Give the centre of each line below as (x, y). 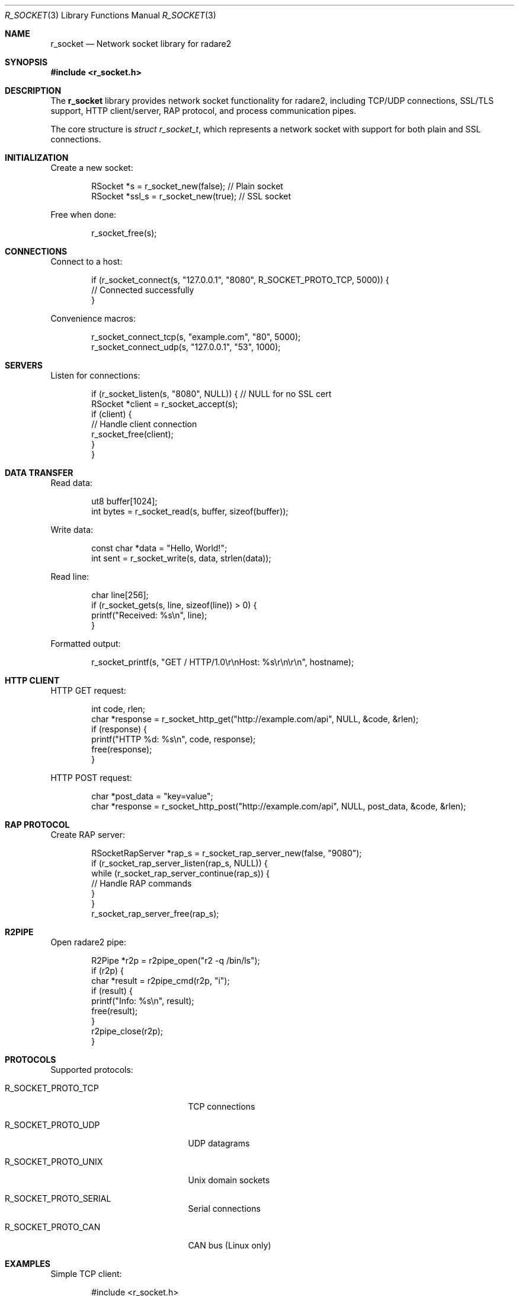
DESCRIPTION (33, 90)
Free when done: (84, 215)
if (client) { (112, 414)
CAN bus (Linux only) (230, 1245)
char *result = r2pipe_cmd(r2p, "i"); (161, 981)
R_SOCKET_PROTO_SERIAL (58, 1198)
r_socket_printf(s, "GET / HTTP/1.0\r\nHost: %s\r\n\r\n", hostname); (223, 662)
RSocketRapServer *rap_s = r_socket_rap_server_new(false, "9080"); (227, 853)
